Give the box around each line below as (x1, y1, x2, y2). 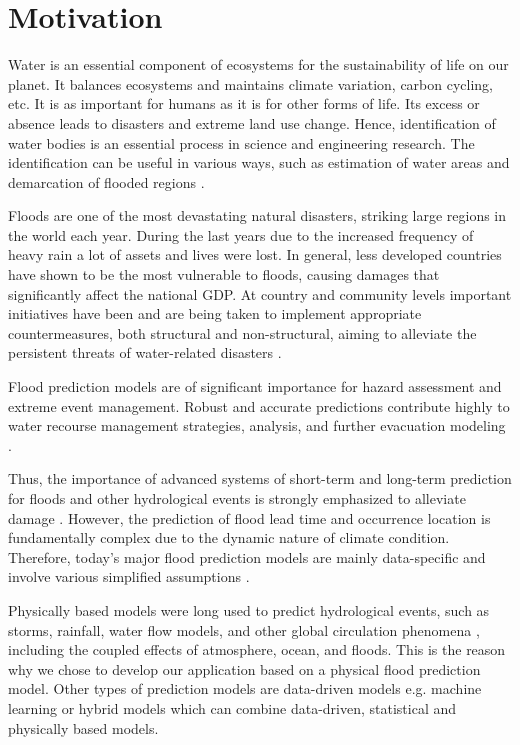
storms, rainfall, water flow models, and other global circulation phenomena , (8, 619, 480, 640)
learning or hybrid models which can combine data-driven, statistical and (8, 697, 457, 718)
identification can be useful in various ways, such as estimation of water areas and (8, 152, 510, 173)
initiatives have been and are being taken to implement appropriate (8, 303, 422, 324)
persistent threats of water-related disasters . (8, 342, 282, 363)
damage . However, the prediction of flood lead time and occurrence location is (8, 507, 491, 528)
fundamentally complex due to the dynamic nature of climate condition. (8, 527, 450, 548)
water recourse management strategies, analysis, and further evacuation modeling (8, 415, 506, 436)
